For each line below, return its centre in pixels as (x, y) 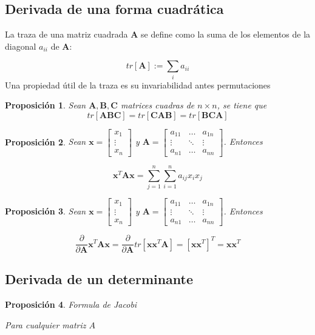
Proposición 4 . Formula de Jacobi (71, 304)
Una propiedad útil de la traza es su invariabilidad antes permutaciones (138, 85)
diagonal (21, 46)
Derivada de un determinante (99, 279)
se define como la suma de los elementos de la (226, 34)
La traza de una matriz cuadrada (66, 34)
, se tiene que (242, 105)
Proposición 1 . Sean (46, 105)
